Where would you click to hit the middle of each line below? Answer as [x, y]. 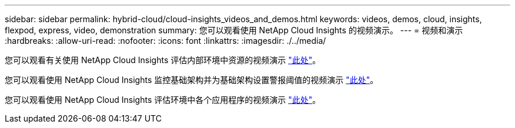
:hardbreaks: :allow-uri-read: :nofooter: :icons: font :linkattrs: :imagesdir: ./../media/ [165, 41]
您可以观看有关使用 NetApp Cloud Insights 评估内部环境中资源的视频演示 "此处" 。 [163, 60]
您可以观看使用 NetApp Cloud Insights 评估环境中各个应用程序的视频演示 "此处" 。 [163, 100]
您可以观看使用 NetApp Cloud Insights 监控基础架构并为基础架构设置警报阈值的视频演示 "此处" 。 [192, 80]
